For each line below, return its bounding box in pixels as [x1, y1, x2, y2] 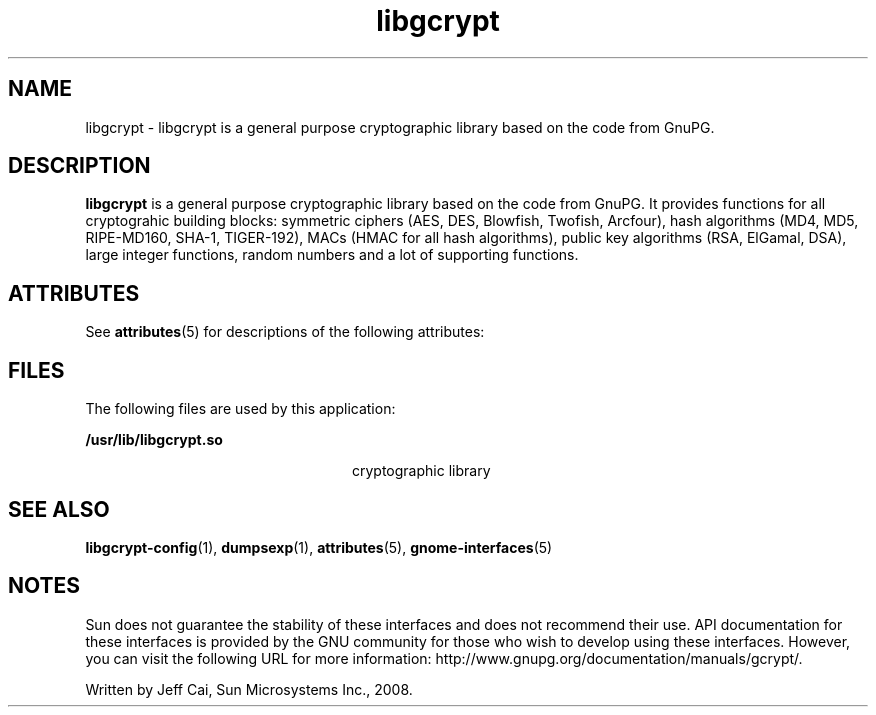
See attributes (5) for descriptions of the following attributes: [85, 323, 485, 341]
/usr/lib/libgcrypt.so [85, 431, 223, 449]
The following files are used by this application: [85, 400, 396, 418]
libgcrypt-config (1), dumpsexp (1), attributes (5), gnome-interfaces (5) [85, 538, 553, 556]
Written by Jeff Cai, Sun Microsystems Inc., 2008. [85, 680, 413, 698]
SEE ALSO [8, 496, 110, 522]
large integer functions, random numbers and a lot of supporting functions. [85, 246, 579, 264]
